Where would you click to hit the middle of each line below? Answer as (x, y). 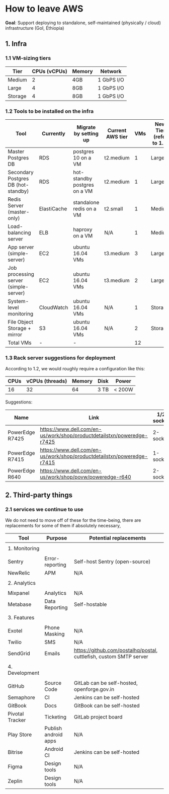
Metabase (20, 604)
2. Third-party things (39, 495)
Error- (52, 558)
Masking (55, 633)
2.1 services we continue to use (45, 509)
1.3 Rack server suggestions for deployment (60, 358)
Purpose (57, 538)
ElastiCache (53, 208)
